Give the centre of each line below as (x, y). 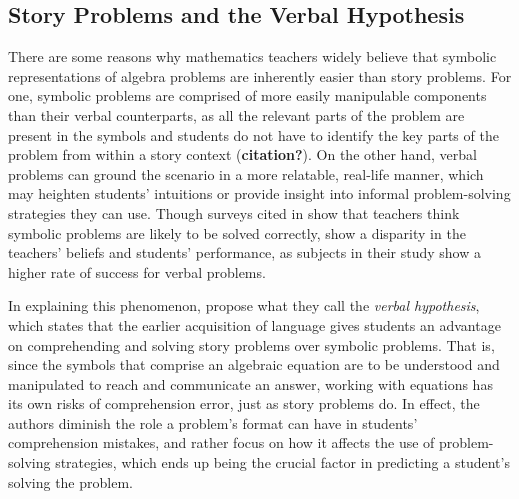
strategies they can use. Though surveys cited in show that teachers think (234, 212)
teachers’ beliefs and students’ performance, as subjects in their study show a (244, 252)
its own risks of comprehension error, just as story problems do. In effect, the (244, 403)
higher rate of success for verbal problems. (137, 271)
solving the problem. (70, 481)
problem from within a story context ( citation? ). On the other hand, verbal (242, 154)
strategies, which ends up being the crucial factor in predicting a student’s (282, 462)
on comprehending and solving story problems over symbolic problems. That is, (251, 344)
